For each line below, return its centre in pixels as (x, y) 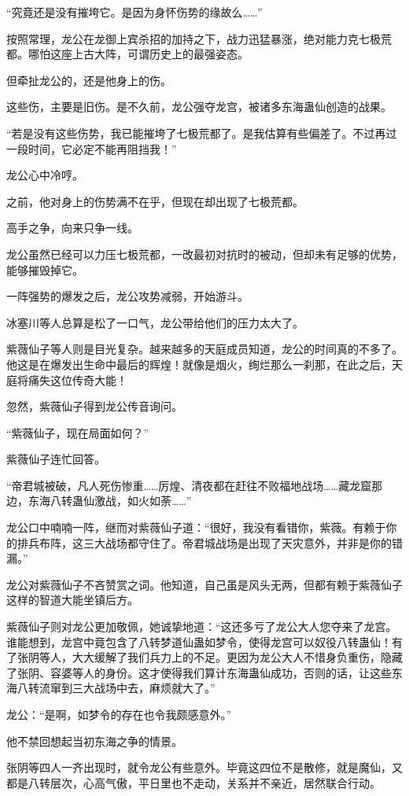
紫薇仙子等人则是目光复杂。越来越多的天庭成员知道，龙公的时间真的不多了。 (204, 349)
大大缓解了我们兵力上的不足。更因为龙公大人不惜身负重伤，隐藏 (237, 657)
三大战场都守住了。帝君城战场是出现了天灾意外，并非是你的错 (243, 542)
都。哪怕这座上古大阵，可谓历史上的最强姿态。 (127, 54)
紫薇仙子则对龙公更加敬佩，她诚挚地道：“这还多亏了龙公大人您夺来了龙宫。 (202, 626)
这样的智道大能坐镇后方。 (72, 600)
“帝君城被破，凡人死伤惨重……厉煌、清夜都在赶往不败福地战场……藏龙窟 (189, 485)
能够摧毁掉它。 (45, 269)
